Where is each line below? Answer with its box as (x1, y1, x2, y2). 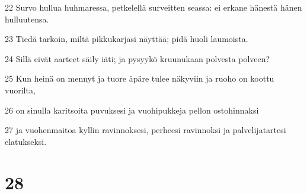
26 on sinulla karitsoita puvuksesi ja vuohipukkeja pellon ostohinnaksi (5, 104, 259, 116)
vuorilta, (5, 83, 36, 96)
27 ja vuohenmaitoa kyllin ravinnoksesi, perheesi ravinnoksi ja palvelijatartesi (5, 124, 286, 136)
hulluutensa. (5, 12, 49, 25)
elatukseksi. (5, 135, 47, 147)
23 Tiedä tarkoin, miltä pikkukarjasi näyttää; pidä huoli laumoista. (5, 33, 248, 45)
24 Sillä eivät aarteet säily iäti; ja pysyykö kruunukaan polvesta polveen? (5, 52, 270, 64)
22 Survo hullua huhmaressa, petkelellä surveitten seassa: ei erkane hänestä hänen (5, 1, 302, 13)
